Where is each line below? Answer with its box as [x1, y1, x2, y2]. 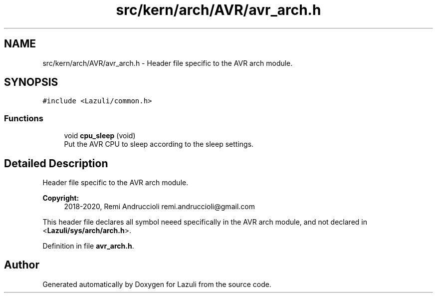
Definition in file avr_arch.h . [42, 242, 134, 251]
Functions [4, 113, 43, 123]
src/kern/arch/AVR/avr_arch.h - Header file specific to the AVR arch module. [42, 58, 293, 67]
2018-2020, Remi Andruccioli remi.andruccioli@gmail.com [64, 202, 255, 211]
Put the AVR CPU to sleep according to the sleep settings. [64, 140, 254, 149]
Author [4, 259, 39, 272]
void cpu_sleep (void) [64, 131, 136, 140]
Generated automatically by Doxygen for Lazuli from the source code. [42, 280, 271, 289]
